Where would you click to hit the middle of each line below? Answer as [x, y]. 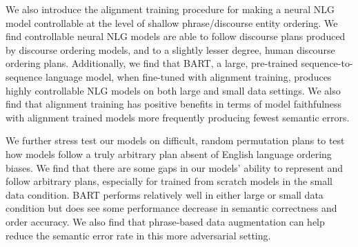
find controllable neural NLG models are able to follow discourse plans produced [176, 36]
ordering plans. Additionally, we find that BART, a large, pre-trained [152, 63]
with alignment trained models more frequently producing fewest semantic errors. [178, 117]
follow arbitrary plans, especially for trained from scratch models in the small [169, 181]
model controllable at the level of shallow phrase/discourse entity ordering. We [172, 22]
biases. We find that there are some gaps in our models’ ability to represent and [175, 167]
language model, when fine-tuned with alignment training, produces [189, 76]
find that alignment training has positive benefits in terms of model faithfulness [174, 104]
